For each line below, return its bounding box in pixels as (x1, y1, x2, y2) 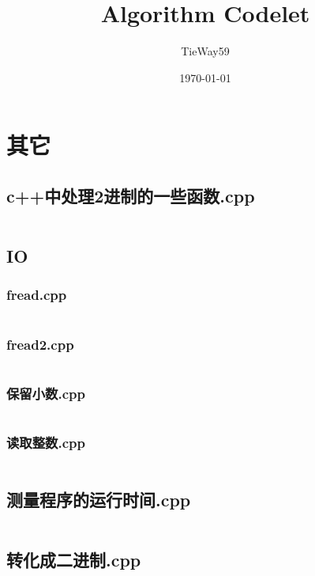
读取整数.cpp (6, 433, 85, 453)
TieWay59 (181, 43, 230, 59)
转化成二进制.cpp (6, 547, 141, 571)
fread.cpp (6, 285, 67, 305)
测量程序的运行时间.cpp (6, 487, 191, 511)
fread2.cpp (6, 334, 74, 354)
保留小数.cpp (6, 383, 85, 403)
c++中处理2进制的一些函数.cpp (6, 183, 255, 207)
